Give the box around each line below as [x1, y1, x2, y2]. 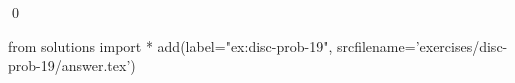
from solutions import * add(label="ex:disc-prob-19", [8, 35, 333, 56]
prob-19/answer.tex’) [8, 55, 136, 76]
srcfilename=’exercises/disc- [336, 35, 508, 56]
